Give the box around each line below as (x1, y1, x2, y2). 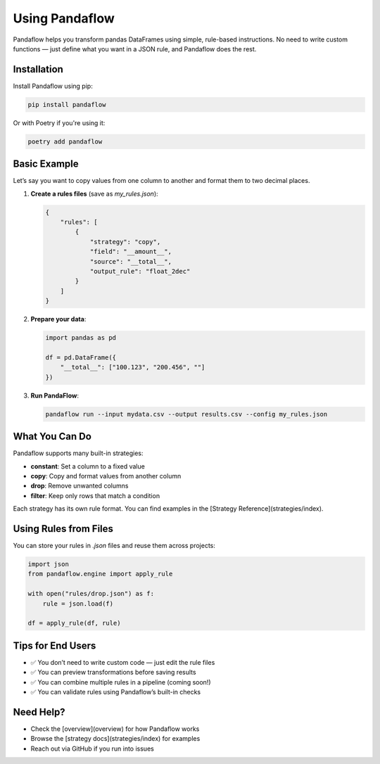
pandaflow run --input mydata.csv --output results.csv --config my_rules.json (45, 410, 328, 418)
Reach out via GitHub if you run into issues (30, 744, 154, 753)
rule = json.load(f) (42, 599, 114, 608)
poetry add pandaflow (27, 137, 103, 146)
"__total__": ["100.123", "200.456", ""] (60, 363, 205, 371)
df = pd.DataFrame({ (45, 353, 116, 362)
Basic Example (13, 158, 79, 170)
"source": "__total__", (89, 257, 172, 265)
